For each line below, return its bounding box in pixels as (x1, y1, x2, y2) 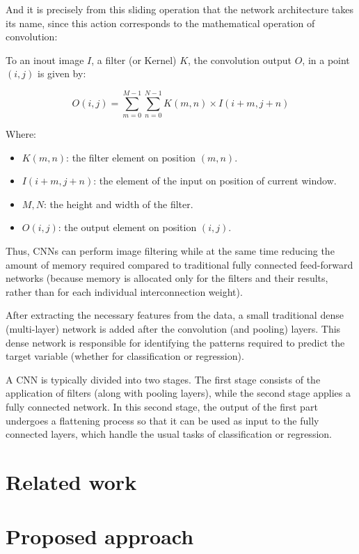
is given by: (37, 66, 86, 81)
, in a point (302, 52, 350, 67)
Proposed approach (6, 522, 194, 551)
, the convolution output (188, 52, 292, 67)
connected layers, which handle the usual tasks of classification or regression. (6, 427, 332, 441)
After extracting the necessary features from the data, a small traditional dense (6, 308, 344, 322)
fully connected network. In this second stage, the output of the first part (6, 399, 318, 413)
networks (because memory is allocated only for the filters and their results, (6, 271, 328, 285)
